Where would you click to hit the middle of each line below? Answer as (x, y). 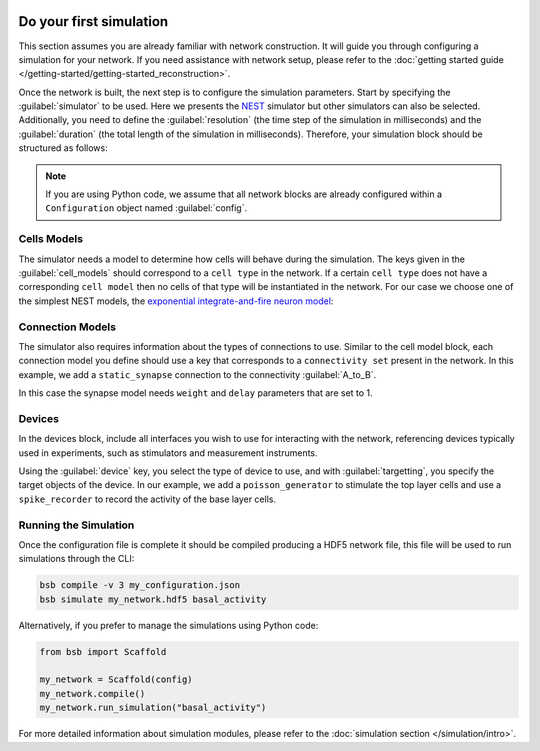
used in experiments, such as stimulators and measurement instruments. (168, 452)
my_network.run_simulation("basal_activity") (153, 708)
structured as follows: (63, 148)
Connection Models (67, 327)
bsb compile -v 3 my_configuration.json (139, 585)
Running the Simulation (76, 525)
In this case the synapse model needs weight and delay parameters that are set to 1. (196, 393)
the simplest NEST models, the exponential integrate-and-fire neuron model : (176, 301)
